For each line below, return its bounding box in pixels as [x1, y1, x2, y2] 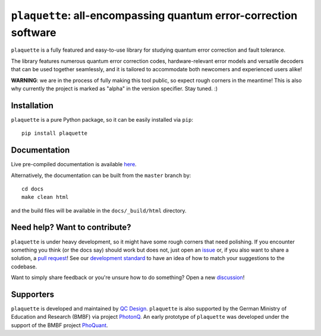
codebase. [11, 263, 37, 270]
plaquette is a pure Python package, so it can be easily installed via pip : [11, 116, 193, 123]
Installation [11, 100, 53, 110]
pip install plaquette [21, 130, 88, 137]
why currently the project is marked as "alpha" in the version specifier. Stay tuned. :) [11, 85, 218, 92]
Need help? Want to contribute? [11, 223, 131, 233]
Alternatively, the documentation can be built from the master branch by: [11, 172, 191, 179]
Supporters [11, 289, 55, 299]
